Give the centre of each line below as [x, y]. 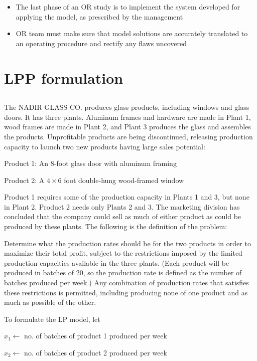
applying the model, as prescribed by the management [99, 16]
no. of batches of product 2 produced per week [96, 353]
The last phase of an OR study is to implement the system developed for [128, 7]
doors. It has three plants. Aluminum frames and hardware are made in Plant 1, [127, 117]
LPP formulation [64, 77]
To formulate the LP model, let [52, 319]
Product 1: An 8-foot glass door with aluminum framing [90, 163]
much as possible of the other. [50, 302]
